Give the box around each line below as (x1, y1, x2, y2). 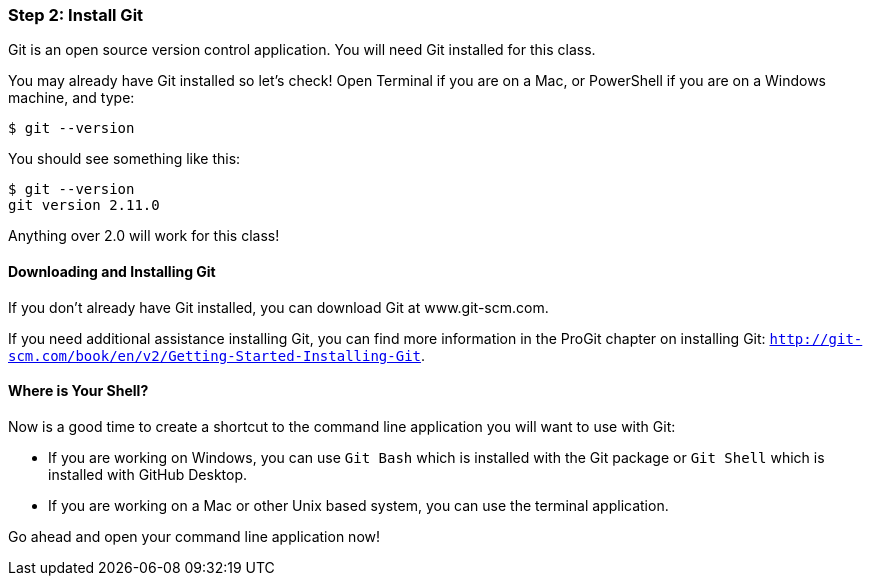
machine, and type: (8, 89, 135, 107)
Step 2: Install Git (8, 5, 144, 25)
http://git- (769, 330, 863, 347)
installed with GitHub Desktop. (48, 465, 248, 483)
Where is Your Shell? (8, 382, 149, 400)
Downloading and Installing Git (8, 262, 216, 280)
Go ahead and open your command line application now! (8, 527, 381, 545)
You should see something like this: (8, 150, 241, 168)
